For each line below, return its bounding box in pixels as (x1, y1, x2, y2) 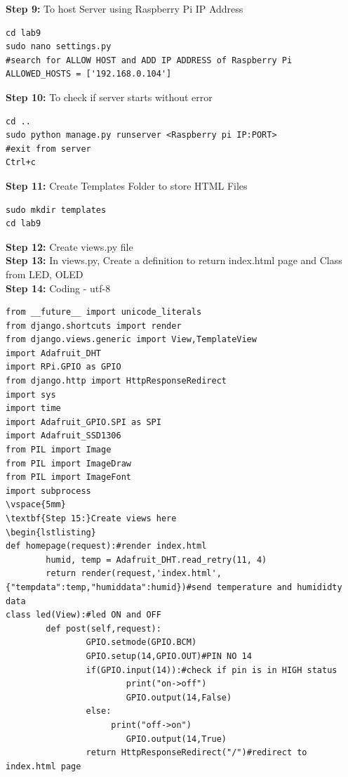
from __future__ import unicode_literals (6, 307, 202, 318)
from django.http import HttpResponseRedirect (6, 376, 227, 386)
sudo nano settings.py (6, 41, 112, 52)
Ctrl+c (6, 157, 36, 168)
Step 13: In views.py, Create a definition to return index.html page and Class (6, 253, 342, 268)
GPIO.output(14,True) (126, 733, 227, 744)
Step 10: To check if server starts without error (6, 89, 213, 104)
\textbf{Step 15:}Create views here (6, 514, 177, 523)
